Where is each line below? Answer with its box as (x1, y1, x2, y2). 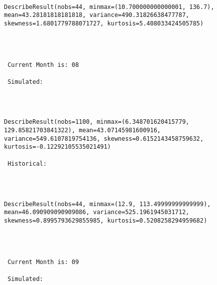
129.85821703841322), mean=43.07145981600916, (4, 127, 161, 134)
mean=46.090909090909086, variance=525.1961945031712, (4, 209, 190, 216)
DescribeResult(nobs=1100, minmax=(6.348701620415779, (4, 118, 190, 126)
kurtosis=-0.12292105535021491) (4, 143, 111, 151)
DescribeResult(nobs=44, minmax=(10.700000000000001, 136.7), (4, 3, 215, 10)
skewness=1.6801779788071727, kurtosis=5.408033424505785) (4, 19, 204, 27)
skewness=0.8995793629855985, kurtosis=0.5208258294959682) (4, 217, 208, 224)
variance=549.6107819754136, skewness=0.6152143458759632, (4, 135, 204, 142)
